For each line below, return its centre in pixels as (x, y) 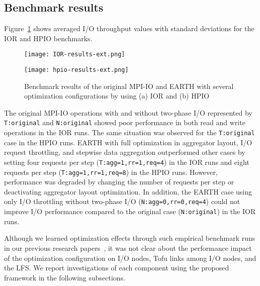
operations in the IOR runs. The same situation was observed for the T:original (129, 132)
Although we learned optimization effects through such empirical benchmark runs (130, 238)
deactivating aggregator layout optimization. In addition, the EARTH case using (128, 191)
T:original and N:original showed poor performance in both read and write (125, 122)
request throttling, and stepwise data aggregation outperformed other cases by (125, 152)
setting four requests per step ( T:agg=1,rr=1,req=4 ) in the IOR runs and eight (127, 162)
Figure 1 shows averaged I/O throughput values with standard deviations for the (129, 28)
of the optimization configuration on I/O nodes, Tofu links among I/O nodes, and (130, 258)
